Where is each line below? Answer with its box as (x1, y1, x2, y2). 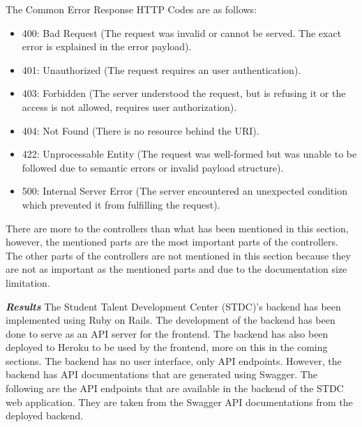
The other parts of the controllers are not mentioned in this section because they (6, 248, 351, 262)
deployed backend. (6, 408, 84, 423)
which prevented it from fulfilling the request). (22, 197, 220, 211)
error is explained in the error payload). (22, 39, 192, 54)
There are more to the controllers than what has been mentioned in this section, (6, 220, 349, 235)
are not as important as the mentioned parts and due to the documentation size (6, 262, 347, 276)
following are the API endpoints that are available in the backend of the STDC (6, 381, 344, 396)
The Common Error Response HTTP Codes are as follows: (6, 2, 257, 16)
